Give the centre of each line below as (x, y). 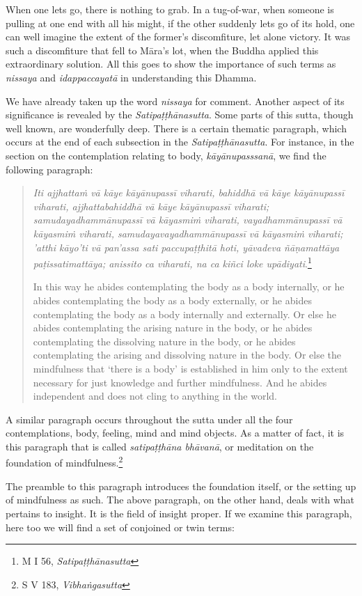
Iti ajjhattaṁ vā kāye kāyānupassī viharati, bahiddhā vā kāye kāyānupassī (189, 193)
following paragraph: (49, 169)
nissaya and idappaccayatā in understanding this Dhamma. (131, 77)
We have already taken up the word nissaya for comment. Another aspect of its (175, 101)
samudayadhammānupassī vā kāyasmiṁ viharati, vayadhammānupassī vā (188, 220)
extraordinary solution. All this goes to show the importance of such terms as (171, 64)
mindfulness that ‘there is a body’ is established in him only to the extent (190, 368)
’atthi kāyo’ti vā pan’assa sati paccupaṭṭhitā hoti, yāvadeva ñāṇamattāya (186, 247)
